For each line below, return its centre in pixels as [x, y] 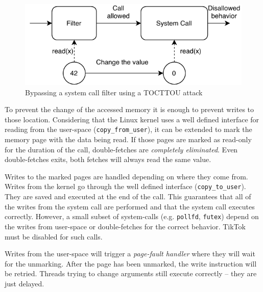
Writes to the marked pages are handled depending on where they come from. [126, 176]
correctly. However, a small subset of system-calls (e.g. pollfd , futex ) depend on [132, 216]
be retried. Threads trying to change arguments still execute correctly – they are [131, 273]
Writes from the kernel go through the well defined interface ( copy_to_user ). [125, 186]
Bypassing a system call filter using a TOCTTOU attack [114, 92]
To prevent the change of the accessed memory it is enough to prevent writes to [129, 109]
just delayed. [25, 283]
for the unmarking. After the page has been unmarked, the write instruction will [131, 263]
